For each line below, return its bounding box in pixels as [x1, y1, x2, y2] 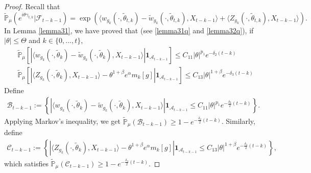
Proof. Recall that [4, 1, 60, 11]
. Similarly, [221, 116, 255, 126]
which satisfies [4, 158, 49, 168]
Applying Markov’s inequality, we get [4, 116, 121, 126]
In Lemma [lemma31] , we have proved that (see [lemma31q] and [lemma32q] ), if [4, 25, 254, 35]
